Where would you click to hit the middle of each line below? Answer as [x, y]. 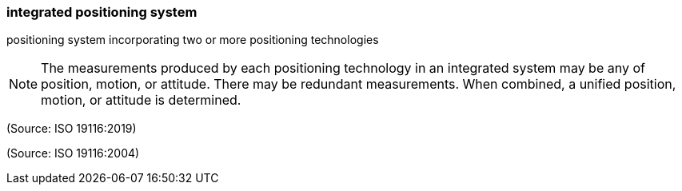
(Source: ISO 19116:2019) [72, 129]
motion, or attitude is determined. [141, 100]
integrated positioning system [102, 12]
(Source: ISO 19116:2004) [73, 153]
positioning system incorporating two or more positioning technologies [193, 40]
